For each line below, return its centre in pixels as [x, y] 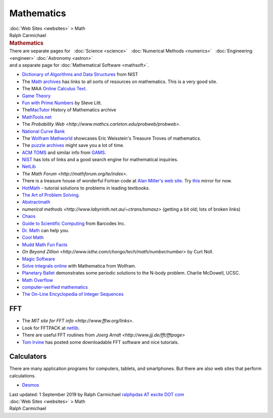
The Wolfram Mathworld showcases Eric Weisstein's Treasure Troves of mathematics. [112, 138]
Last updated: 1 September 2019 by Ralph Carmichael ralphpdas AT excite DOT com [97, 394]
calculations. [22, 375]
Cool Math [33, 238]
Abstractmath [36, 202]
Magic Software [38, 259]
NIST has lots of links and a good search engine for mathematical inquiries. [100, 160]
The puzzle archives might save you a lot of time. [73, 145]
